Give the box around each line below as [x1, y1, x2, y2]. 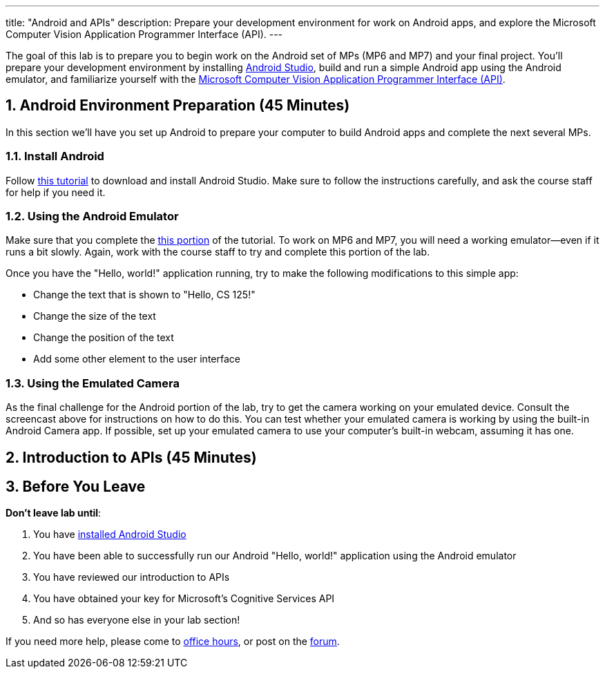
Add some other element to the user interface [33, 353, 240, 365]
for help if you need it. [6, 186, 106, 198]
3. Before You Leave [6, 477, 146, 495]
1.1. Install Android [6, 149, 104, 164]
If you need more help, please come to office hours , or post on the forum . [6, 635, 340, 648]
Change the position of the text [33, 331, 174, 344]
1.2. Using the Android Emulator [6, 209, 179, 223]
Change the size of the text [33, 310, 156, 322]
